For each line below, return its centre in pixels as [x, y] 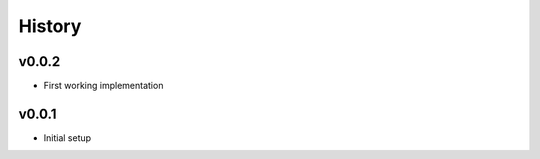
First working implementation [103, 86]
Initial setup [67, 137]
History [50, 26]
